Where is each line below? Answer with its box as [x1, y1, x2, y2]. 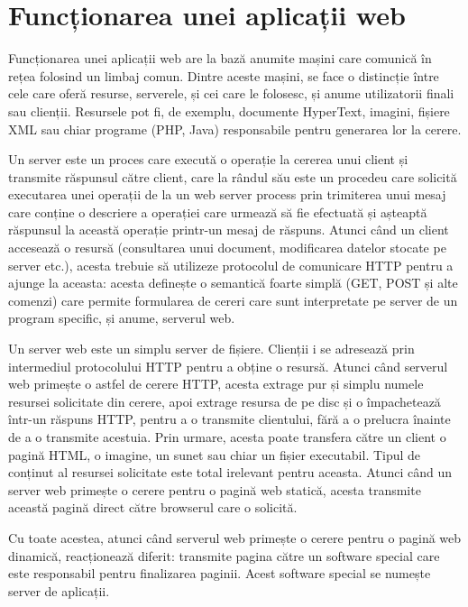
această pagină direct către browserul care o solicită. [8, 498, 298, 517]
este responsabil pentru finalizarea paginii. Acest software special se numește [8, 564, 431, 583]
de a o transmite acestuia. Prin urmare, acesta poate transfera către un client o [8, 428, 446, 446]
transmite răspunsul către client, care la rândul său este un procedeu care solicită [8, 167, 457, 186]
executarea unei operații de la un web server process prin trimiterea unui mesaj [8, 185, 446, 204]
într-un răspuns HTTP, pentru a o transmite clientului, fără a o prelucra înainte [8, 409, 451, 428]
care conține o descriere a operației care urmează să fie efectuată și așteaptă [8, 202, 427, 221]
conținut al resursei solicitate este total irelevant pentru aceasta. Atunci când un [8, 463, 453, 482]
